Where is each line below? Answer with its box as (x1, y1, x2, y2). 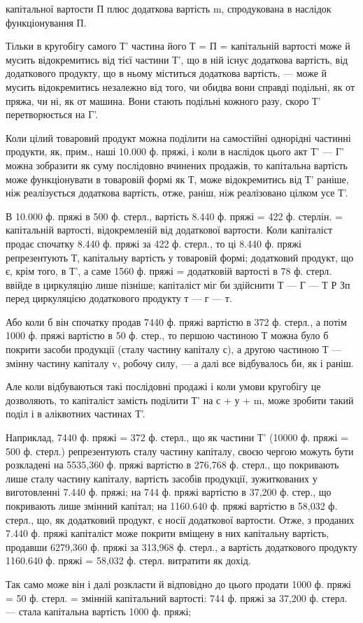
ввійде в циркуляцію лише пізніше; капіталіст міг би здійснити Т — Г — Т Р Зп (6, 277, 350, 292)
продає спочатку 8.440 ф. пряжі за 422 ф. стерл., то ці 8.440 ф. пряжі (6, 236, 301, 250)
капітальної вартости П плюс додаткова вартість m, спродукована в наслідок (6, 1, 332, 15)
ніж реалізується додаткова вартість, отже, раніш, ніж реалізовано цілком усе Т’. (6, 185, 348, 200)
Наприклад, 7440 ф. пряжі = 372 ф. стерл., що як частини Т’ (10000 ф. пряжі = (6, 430, 348, 445)
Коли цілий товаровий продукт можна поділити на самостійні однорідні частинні (6, 130, 351, 145)
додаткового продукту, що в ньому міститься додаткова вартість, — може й (6, 66, 327, 80)
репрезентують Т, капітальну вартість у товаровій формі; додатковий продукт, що (6, 250, 354, 264)
